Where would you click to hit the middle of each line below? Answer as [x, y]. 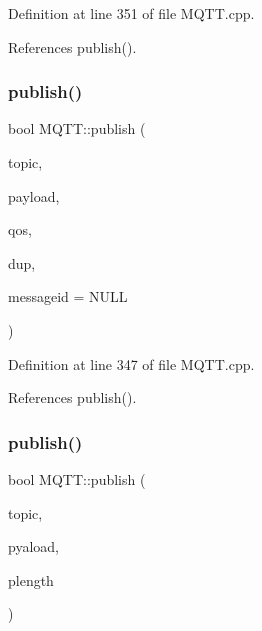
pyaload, [33, 546]
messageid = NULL [68, 296]
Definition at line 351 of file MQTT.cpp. [131, 13]
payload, [34, 195]
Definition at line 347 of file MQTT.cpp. [131, 363]
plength [31, 579]
